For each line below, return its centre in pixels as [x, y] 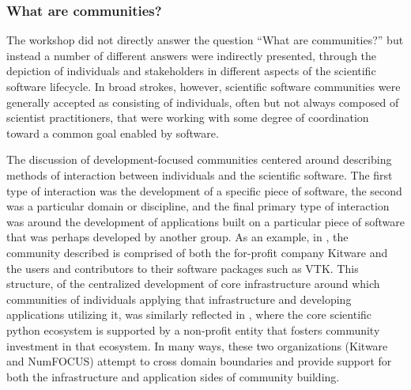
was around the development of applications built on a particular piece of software [206, 221]
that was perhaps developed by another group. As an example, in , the [177, 237]
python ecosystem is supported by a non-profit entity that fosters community [193, 329]
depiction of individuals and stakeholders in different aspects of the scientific [191, 71]
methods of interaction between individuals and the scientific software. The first [200, 174]
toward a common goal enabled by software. [113, 133]
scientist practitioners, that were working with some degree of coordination [188, 117]
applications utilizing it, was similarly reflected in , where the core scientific [189, 314]
